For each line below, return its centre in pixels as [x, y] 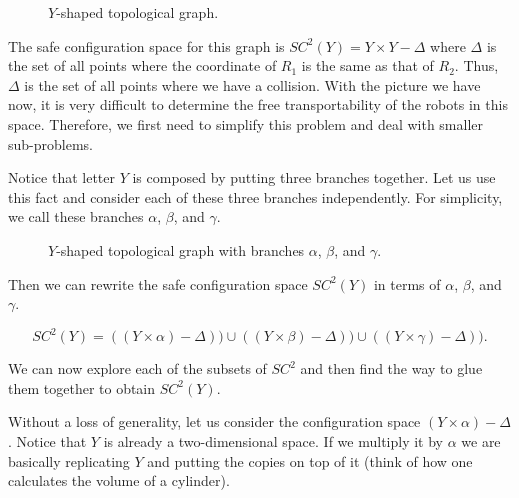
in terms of [407, 283]
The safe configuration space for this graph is [146, 45]
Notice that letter [61, 177]
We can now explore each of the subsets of [137, 368]
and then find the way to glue [391, 368]
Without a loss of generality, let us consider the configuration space [214, 421]
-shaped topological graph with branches [180, 249]
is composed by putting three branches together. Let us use [314, 177]
